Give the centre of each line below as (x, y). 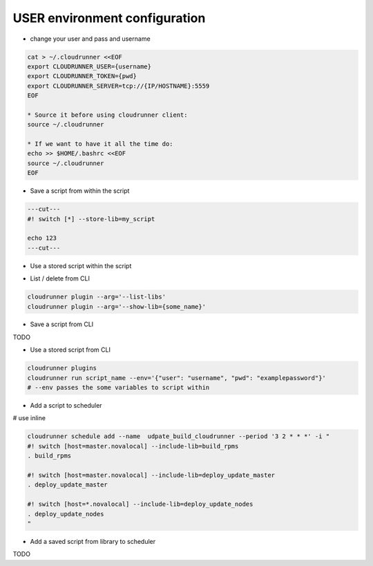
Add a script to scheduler (66, 406)
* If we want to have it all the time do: (100, 144)
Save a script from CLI (62, 324)
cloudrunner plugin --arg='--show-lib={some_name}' (117, 306)
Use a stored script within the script (81, 265)
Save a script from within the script (80, 191)
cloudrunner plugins (62, 368)
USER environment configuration (109, 18)
